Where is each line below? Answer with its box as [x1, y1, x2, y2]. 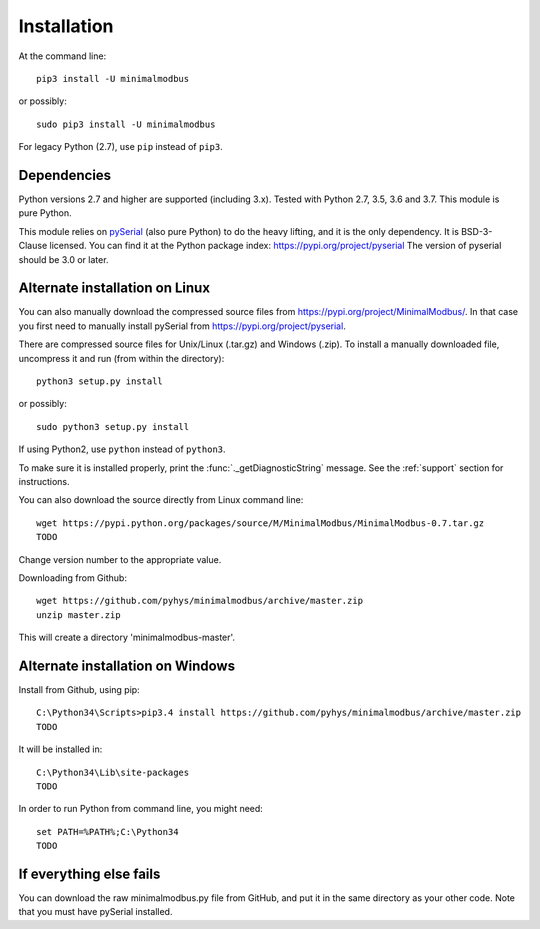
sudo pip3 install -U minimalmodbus [36, 118, 216, 130]
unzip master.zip [36, 609, 121, 620]
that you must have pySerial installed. [18, 906, 173, 918]
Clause [18, 240, 48, 252]
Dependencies [18, 166, 112, 184]
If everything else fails [18, 865, 161, 882]
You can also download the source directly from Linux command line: [18, 494, 304, 506]
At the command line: [18, 50, 107, 62]
